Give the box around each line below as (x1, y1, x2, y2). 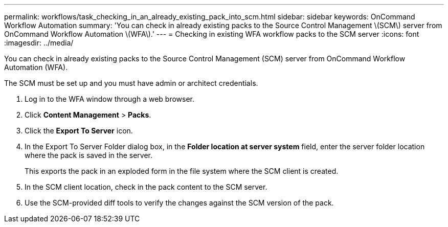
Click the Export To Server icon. (25, 126, 133, 135)
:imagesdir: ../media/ (4, 38, 74, 47)
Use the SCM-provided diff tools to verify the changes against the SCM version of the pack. (25, 198, 334, 207)
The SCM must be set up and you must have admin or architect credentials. (4, 79, 258, 87)
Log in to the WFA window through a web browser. (25, 95, 195, 103)
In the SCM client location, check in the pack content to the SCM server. (25, 183, 267, 191)
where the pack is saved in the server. (25, 151, 152, 160)
